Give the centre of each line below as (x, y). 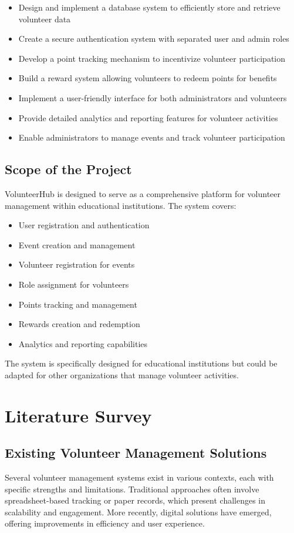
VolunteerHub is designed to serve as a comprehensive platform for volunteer (143, 193)
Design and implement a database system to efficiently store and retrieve (149, 7)
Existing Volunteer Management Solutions (136, 453)
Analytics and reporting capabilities (83, 343)
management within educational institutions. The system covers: (121, 205)
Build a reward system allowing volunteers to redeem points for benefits (148, 78)
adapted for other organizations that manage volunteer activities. (122, 374)
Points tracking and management (78, 304)
